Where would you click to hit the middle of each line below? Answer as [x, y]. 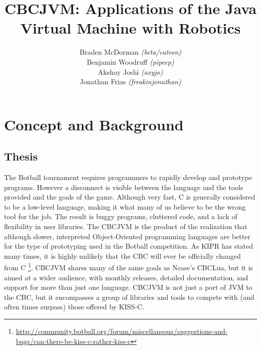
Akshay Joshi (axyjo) [130, 71]
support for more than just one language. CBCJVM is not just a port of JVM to [128, 287]
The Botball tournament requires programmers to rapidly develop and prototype [128, 177]
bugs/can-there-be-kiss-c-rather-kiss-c [73, 341]
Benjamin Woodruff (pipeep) [130, 61]
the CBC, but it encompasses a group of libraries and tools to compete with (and [129, 297]
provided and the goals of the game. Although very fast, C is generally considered [130, 197]
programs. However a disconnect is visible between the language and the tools [124, 187]
